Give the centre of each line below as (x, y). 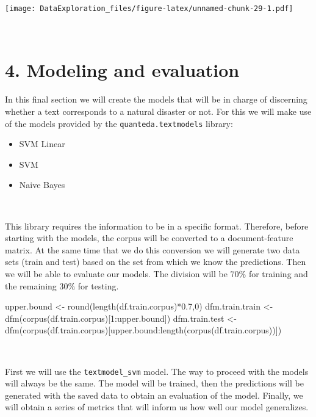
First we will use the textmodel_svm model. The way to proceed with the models (157, 371)
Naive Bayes (42, 185)
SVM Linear (42, 144)
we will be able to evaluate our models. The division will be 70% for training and (156, 273)
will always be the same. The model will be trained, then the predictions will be (154, 383)
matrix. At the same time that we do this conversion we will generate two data (153, 249)
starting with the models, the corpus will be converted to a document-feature (149, 238)
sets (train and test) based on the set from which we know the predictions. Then (156, 262)
